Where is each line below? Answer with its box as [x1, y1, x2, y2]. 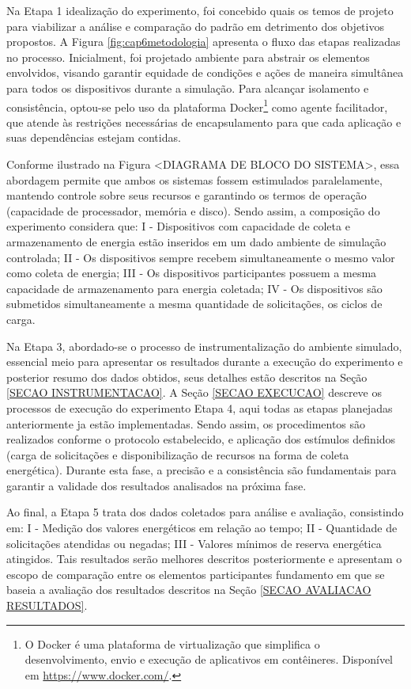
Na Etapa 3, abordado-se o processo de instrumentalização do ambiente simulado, [6, 337, 402, 354]
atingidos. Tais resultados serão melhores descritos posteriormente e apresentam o [6, 550, 402, 567]
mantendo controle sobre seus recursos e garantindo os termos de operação [6, 187, 367, 204]
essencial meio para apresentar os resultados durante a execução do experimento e [6, 353, 403, 370]
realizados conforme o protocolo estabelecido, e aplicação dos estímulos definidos [6, 431, 396, 447]
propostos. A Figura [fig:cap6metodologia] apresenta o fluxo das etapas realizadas [6, 33, 401, 50]
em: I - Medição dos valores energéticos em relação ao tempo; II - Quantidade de [6, 520, 398, 536]
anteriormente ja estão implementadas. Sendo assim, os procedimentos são [6, 415, 366, 432]
